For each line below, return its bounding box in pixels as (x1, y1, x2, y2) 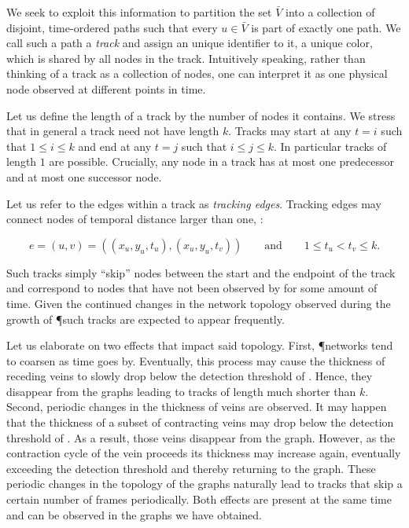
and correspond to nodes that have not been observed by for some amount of (6, 280, 378, 296)
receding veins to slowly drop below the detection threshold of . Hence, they (6, 368, 373, 384)
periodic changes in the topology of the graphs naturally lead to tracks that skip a (6, 475, 403, 492)
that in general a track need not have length (6, 123, 219, 139)
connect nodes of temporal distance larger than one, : (6, 211, 263, 227)
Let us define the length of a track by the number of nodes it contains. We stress (6, 107, 396, 123)
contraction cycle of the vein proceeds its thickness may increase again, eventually (6, 445, 401, 461)
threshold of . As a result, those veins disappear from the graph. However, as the (6, 429, 396, 445)
